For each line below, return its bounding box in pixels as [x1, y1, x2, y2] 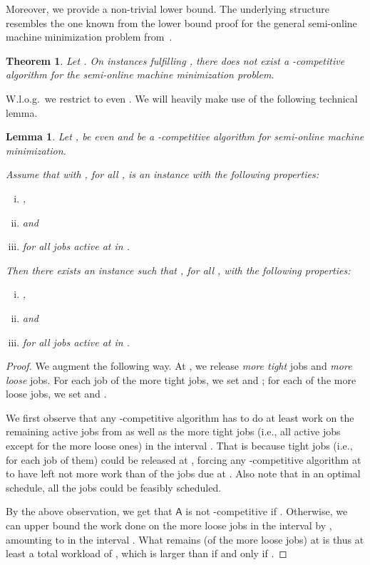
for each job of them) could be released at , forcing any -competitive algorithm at [6, 452, 361, 467]
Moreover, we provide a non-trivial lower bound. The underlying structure [6, 1, 329, 16]
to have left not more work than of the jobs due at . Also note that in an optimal [6, 466, 361, 481]
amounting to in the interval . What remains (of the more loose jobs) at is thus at [6, 532, 364, 546]
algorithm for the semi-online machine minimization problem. [6, 67, 274, 82]
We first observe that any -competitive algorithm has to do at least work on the [6, 410, 354, 425]
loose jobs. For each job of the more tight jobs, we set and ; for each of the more [6, 372, 356, 387]
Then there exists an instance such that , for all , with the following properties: [6, 262, 351, 277]
